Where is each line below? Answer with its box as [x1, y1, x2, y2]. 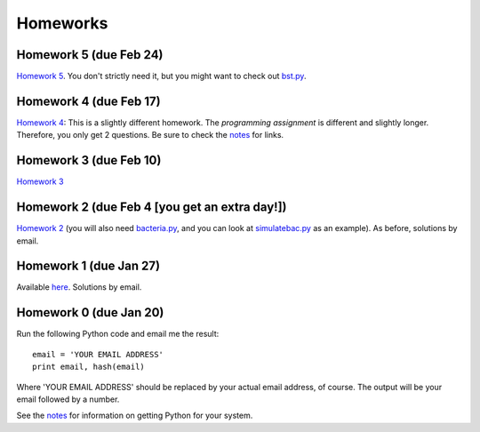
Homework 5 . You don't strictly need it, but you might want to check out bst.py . [16, 71, 307, 82]
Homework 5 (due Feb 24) [16, 47, 164, 62]
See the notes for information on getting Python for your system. [16, 410, 253, 421]
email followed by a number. [16, 394, 120, 404]
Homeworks [16, 13, 108, 33]
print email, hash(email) [32, 362, 146, 372]
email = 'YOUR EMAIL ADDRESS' [32, 349, 164, 359]
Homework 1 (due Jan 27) [16, 259, 160, 274]
